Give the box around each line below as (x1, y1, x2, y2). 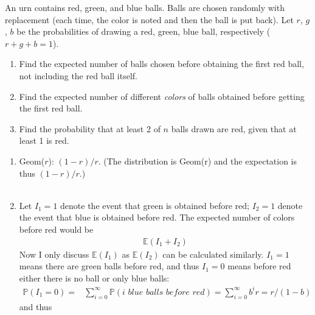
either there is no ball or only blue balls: (19, 271, 170, 284)
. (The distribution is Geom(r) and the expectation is (98, 154, 297, 167)
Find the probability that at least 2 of (19, 122, 161, 135)
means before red (227, 260, 291, 272)
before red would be (19, 222, 94, 235)
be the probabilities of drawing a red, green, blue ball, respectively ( (16, 25, 271, 38)
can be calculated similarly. (162, 247, 264, 260)
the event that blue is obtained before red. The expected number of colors (19, 211, 295, 224)
